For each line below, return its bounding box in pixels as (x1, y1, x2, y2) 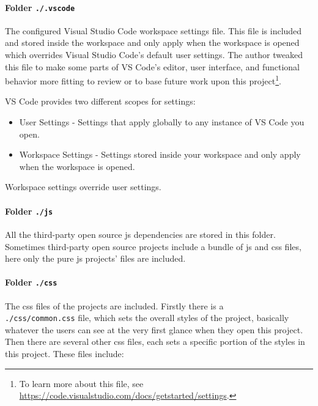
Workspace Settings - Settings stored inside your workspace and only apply (19, 148, 301, 161)
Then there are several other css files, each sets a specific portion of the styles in (5, 335, 305, 348)
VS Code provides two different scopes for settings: (5, 95, 196, 108)
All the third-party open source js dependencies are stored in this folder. (5, 227, 276, 240)
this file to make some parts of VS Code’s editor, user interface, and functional (5, 60, 300, 73)
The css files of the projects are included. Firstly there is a (5, 299, 224, 312)
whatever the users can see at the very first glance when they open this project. (5, 323, 303, 336)
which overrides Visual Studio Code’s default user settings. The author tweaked (5, 48, 303, 61)
